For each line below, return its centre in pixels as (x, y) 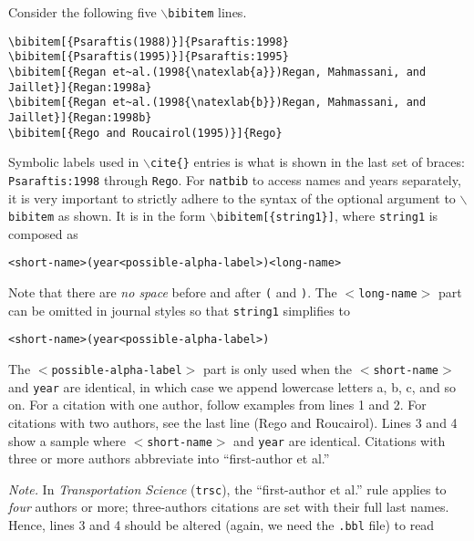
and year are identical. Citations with (340, 440)
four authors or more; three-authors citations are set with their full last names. (229, 507)
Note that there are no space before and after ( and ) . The (173, 292)
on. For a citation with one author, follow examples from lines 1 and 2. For (217, 405)
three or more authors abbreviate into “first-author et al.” (169, 458)
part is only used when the (278, 369)
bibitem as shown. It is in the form (107, 216)
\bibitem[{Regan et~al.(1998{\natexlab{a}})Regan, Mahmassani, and (217, 72)
